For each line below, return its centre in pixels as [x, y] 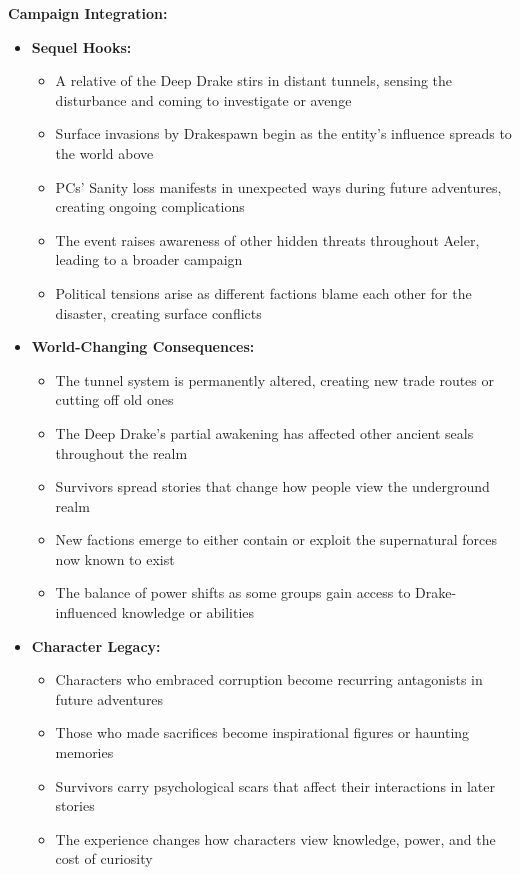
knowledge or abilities [188, 612]
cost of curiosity [104, 858]
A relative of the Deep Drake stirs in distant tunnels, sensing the [254, 80]
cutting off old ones [114, 399]
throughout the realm [121, 452]
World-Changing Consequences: [143, 346]
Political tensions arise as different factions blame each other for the [263, 292]
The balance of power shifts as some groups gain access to [233, 592]
